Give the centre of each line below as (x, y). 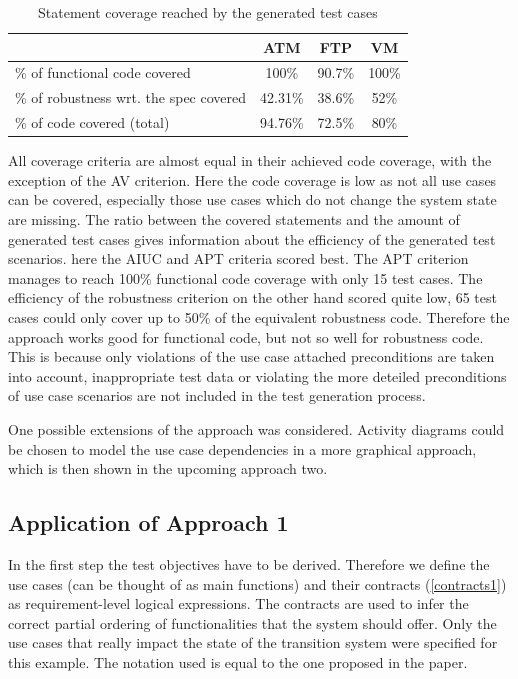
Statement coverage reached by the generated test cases (208, 12)
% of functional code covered (103, 72)
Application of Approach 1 (148, 522)
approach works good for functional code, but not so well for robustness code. (246, 336)
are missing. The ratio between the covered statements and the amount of (234, 219)
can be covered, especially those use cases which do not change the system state (252, 199)
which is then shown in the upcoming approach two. (168, 468)
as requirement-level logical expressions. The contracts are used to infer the (238, 603)
